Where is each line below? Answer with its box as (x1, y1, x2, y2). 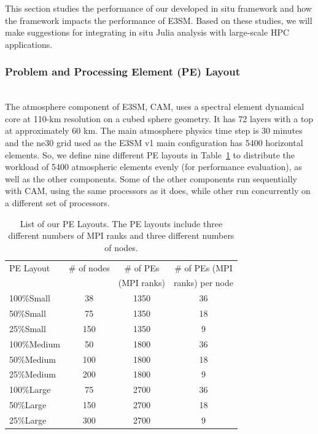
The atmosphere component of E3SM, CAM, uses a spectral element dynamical (5, 100, 304, 113)
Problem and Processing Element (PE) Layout (5, 64, 240, 79)
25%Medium (9, 368, 56, 381)
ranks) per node (173, 276, 233, 289)
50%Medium (9, 352, 56, 365)
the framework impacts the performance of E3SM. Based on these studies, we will (5, 14, 312, 26)
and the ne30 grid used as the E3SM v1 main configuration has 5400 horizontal (5, 136, 303, 149)
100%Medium (9, 337, 60, 350)
